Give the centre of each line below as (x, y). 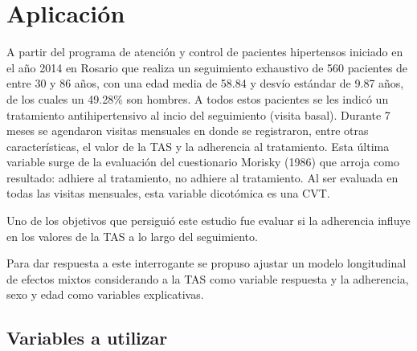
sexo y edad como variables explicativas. (105, 294)
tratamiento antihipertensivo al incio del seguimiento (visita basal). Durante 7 (198, 114)
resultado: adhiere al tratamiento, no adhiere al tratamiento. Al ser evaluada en (202, 177)
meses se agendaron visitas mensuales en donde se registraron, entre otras (188, 131)
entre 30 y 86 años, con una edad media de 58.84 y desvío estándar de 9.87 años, (205, 83)
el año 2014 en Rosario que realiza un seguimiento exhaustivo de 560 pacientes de (207, 67)
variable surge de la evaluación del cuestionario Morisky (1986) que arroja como (203, 162)
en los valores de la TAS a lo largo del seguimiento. (132, 236)
